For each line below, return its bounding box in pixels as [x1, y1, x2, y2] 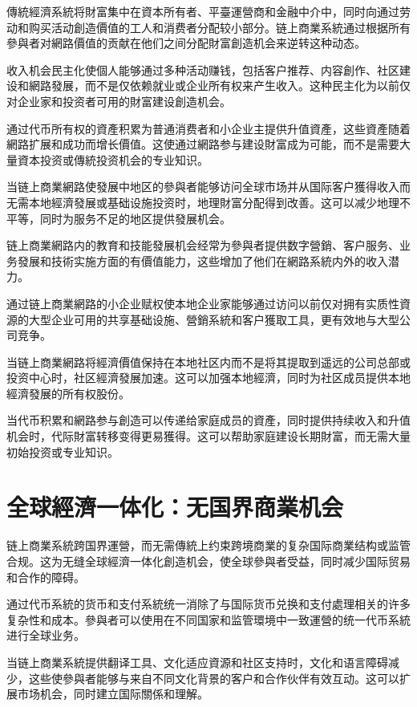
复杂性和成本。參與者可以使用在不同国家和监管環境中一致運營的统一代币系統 [6, 611, 411, 628]
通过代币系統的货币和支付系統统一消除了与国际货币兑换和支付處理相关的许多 [6, 595, 411, 612]
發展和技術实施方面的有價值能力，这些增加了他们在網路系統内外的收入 [17, 252, 388, 269]
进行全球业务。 [6, 627, 85, 644]
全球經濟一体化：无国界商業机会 [6, 490, 344, 523]
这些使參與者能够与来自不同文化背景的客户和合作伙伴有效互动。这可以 [28, 669, 399, 686]
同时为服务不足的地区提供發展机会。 [39, 209, 231, 226]
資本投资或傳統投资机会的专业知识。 [17, 151, 208, 168]
